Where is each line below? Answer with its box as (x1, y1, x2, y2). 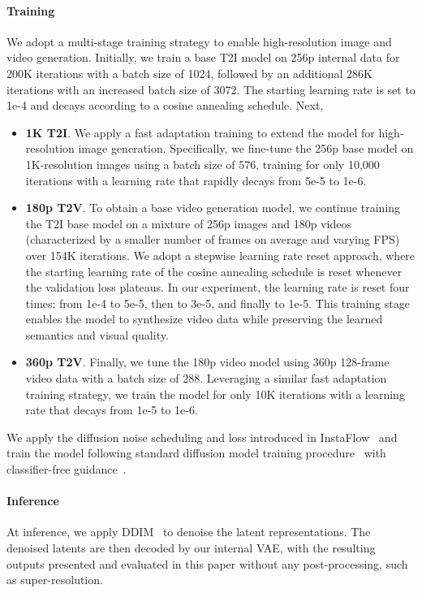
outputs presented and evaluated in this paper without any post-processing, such (6, 555, 408, 572)
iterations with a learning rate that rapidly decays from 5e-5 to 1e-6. (25, 171, 367, 188)
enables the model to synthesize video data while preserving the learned (25, 310, 383, 327)
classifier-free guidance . (6, 461, 127, 478)
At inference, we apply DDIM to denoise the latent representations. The (6, 523, 371, 540)
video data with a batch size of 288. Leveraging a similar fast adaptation (25, 370, 387, 387)
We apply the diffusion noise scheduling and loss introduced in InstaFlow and (6, 428, 398, 445)
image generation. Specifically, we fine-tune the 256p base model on (78, 140, 414, 157)
